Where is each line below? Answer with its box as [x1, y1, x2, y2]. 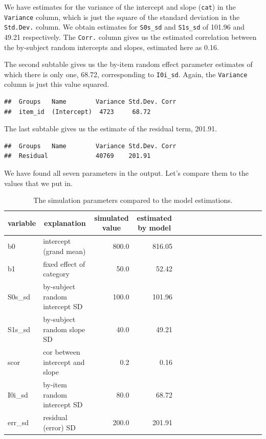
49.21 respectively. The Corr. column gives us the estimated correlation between [4, 31, 257, 42]
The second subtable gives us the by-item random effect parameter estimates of [4, 59, 253, 70]
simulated [94, 212, 129, 223]
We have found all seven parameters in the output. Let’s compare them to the [4, 168, 249, 178]
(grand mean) [43, 245, 86, 256]
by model [138, 222, 171, 233]
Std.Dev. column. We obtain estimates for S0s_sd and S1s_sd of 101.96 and [4, 21, 245, 32]
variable [8, 217, 36, 228]
